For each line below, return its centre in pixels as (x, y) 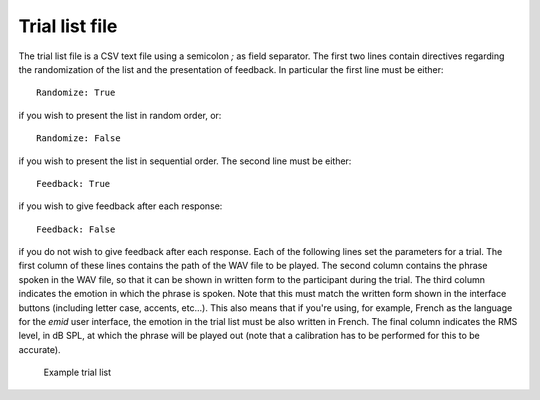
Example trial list (77, 372)
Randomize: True (76, 93)
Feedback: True (73, 183)
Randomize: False (78, 138)
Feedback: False (76, 229)
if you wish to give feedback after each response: (120, 206)
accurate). (39, 349)
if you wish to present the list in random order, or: (120, 115)
